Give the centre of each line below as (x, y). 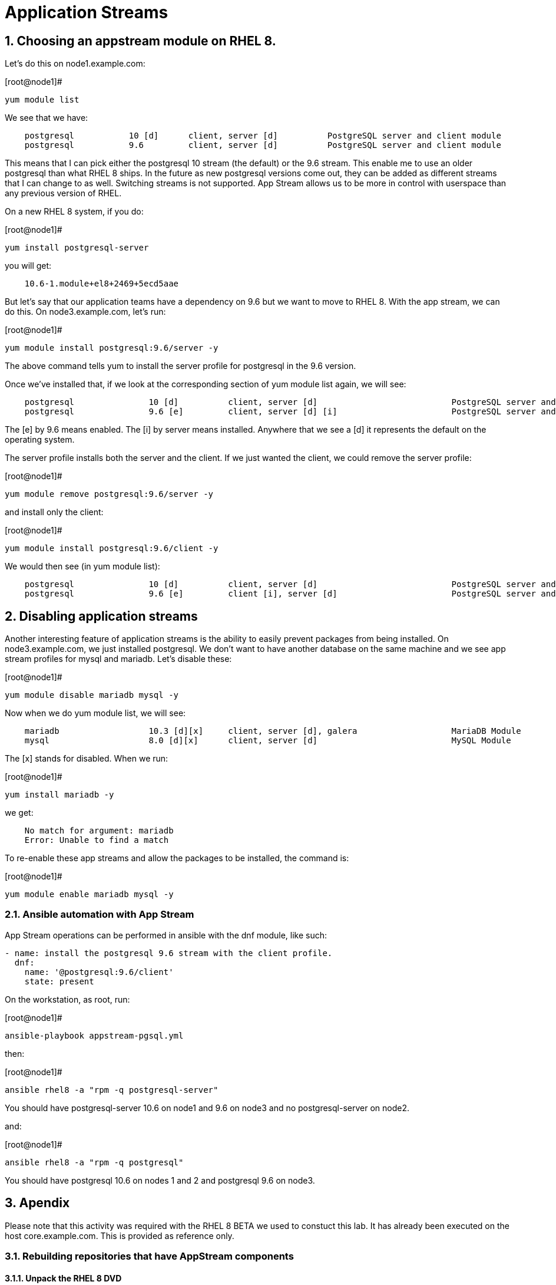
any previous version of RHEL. (63, 193)
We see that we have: (47, 118)
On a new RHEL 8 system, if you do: (74, 212)
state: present (59, 981)
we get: (19, 813)
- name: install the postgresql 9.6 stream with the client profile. (169, 953)
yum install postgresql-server (77, 248)
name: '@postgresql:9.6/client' (99, 972)
